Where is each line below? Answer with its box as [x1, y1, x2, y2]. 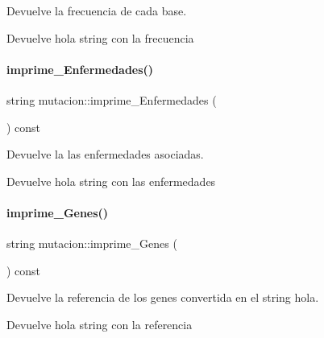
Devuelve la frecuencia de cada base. [6, 2, 187, 19]
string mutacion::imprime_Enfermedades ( [6, 91, 217, 108]
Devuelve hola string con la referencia [6, 315, 193, 332]
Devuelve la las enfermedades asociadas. [6, 146, 204, 163]
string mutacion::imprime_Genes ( [6, 235, 177, 252]
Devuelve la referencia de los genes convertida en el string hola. [6, 289, 319, 306]
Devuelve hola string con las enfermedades [6, 172, 216, 189]
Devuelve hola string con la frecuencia [6, 29, 194, 46]
